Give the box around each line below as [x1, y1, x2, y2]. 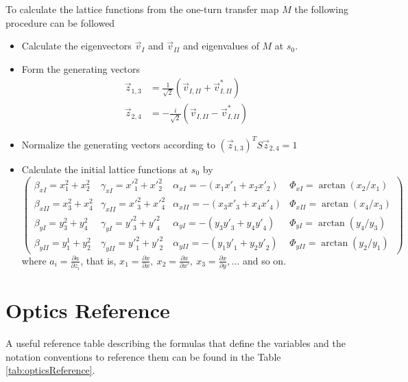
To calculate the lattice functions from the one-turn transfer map [5, 2, 279, 16]
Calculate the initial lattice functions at [21, 161, 189, 176]
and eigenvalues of [183, 38, 259, 53]
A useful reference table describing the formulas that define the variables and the [5, 335, 346, 350]
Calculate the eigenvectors [21, 38, 132, 53]
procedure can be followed [5, 15, 115, 30]
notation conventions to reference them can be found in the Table [5, 349, 281, 363]
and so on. [242, 253, 287, 267]
